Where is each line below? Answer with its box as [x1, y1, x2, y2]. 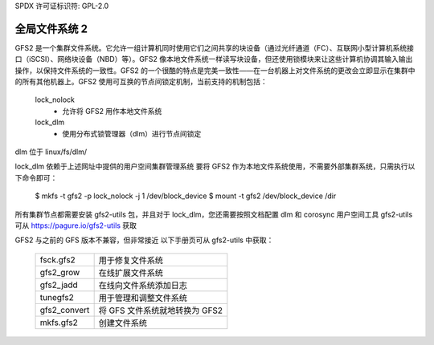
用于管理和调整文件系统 [98, 292, 188, 303]
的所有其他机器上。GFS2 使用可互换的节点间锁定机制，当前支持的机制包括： [14, 77, 268, 87]
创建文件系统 [98, 317, 148, 328]
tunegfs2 [39, 291, 74, 302]
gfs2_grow [39, 266, 80, 278]
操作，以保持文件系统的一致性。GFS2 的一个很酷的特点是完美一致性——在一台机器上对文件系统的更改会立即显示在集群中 [14, 65, 416, 75]
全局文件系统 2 [14, 22, 88, 35]
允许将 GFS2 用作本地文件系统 [62, 106, 162, 116]
